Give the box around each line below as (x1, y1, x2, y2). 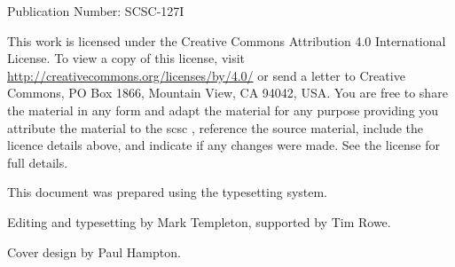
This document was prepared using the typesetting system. (7, 183, 328, 201)
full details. (7, 153, 68, 171)
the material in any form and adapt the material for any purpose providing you (7, 100, 439, 119)
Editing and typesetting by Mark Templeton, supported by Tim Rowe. (7, 212, 391, 231)
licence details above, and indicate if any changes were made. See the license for (7, 136, 440, 154)
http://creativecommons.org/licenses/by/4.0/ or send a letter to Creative (7, 66, 405, 84)
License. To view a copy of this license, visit (7, 49, 246, 67)
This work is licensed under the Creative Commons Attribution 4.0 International (7, 31, 446, 50)
